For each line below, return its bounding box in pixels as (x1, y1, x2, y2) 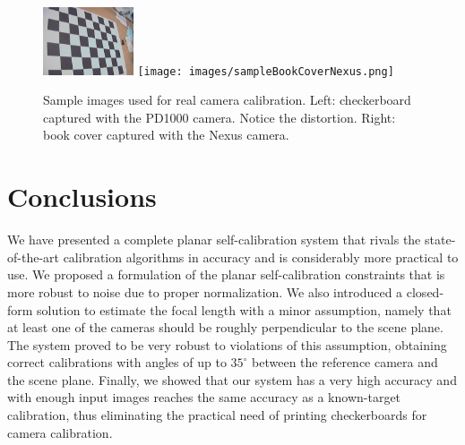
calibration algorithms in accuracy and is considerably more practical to (63, 247, 459, 266)
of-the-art (7, 247, 59, 266)
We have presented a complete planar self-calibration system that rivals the (7, 230, 421, 249)
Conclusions (7, 178, 157, 215)
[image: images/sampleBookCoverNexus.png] (137, 64, 394, 78)
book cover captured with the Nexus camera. (43, 125, 289, 144)
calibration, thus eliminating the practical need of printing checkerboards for (7, 406, 427, 424)
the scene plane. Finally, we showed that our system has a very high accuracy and (7, 370, 457, 389)
